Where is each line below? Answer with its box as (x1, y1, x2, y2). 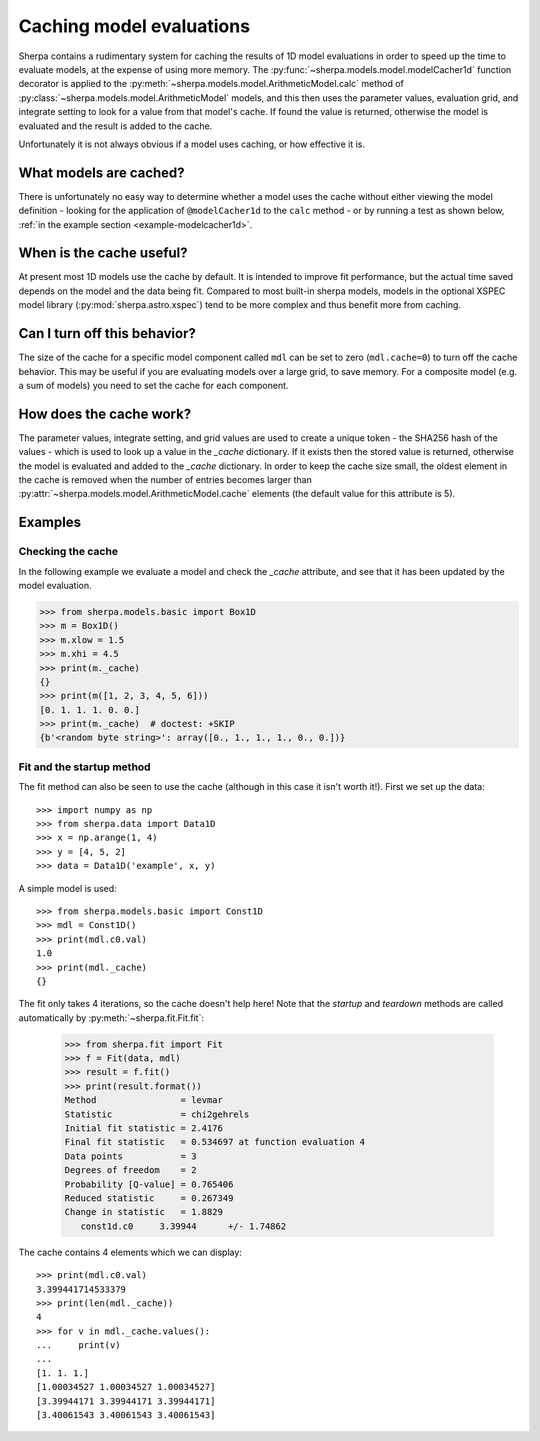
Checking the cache (18, 545, 119, 559)
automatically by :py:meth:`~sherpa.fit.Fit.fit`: (18, 1011, 205, 1024)
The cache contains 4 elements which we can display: (18, 1246, 242, 1258)
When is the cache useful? (18, 245, 189, 262)
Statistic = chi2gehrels (64, 1108, 250, 1120)
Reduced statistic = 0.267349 (64, 1192, 234, 1204)
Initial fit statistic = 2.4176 (64, 1123, 224, 1134)
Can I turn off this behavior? (18, 325, 197, 342)
